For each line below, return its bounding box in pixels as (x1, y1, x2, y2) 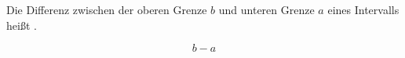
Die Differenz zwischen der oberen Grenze (6, 2, 207, 17)
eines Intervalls (327, 2, 400, 17)
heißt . (6, 16, 37, 33)
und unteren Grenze (218, 2, 315, 17)
